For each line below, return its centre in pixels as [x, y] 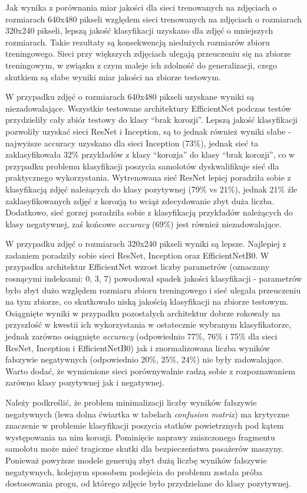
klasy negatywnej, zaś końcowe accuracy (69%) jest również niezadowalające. [143, 223]
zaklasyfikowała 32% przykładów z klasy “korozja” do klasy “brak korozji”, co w [150, 154]
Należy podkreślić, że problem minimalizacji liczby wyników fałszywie [131, 402]
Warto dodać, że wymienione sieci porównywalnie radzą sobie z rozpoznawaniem [150, 370]
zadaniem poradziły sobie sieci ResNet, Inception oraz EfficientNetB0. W [137, 255]
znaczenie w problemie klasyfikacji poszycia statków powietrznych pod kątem [145, 425]
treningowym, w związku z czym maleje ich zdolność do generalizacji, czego [141, 65]
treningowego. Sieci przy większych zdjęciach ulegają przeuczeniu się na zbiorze [148, 53]
